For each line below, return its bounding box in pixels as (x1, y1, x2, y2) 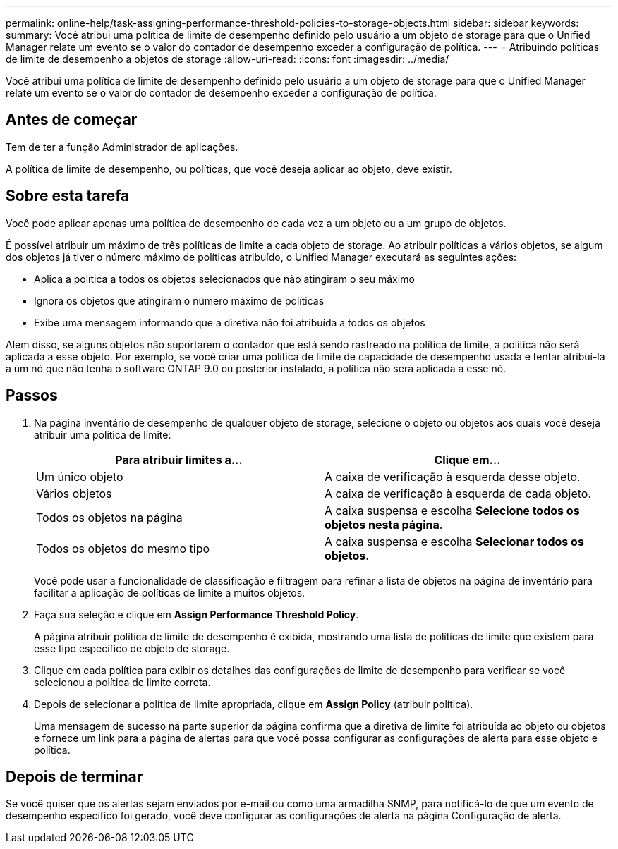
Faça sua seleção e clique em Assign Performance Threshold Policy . (34, 608, 359, 621)
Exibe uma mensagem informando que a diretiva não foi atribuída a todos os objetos (34, 316, 425, 329)
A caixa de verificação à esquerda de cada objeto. (325, 486, 591, 501)
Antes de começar (6, 111, 138, 129)
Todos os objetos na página (36, 510, 183, 525)
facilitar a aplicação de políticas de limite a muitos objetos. (34, 586, 305, 599)
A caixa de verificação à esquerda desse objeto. (325, 469, 581, 484)
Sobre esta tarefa (6, 187, 130, 205)
